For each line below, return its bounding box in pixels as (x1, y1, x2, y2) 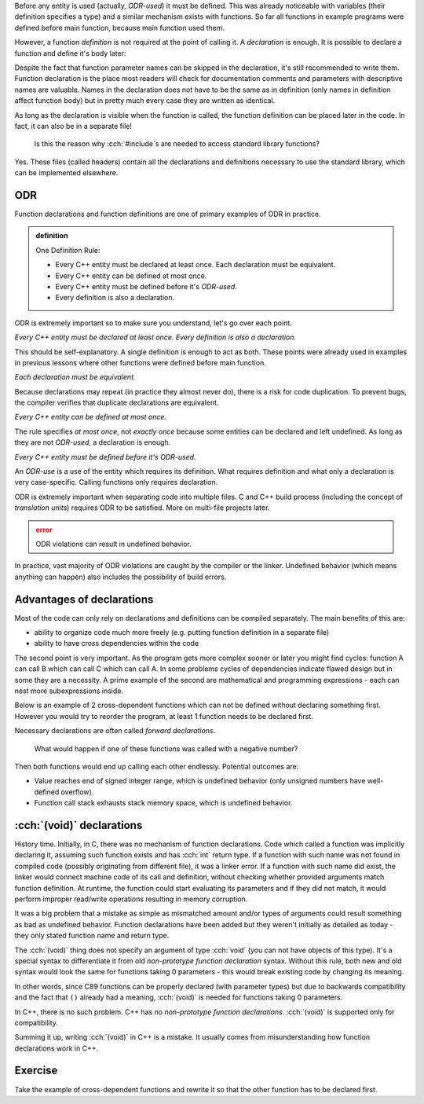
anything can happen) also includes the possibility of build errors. (14, 572, 227, 581)
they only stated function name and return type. (14, 931, 170, 941)
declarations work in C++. (14, 1043, 99, 1053)
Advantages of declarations (14, 592, 154, 606)
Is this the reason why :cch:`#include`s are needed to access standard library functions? (34, 139, 320, 149)
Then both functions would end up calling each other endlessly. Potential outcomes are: (14, 761, 299, 771)
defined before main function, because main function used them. (14, 23, 225, 32)
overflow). (60, 787, 94, 797)
